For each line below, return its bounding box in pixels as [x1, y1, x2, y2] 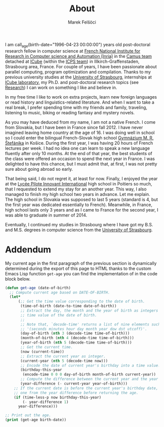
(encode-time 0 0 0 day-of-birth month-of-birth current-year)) [22, 372, 156, 377]
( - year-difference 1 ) [22, 400, 69, 404]
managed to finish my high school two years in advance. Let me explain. [5, 191, 150, 197]
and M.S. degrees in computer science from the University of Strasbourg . [5, 227, 153, 233]
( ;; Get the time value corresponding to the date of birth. [18, 299, 145, 304]
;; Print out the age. [5, 413, 51, 418]
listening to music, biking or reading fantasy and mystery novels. [5, 109, 135, 115]
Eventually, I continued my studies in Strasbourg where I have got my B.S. [5, 221, 153, 227]
